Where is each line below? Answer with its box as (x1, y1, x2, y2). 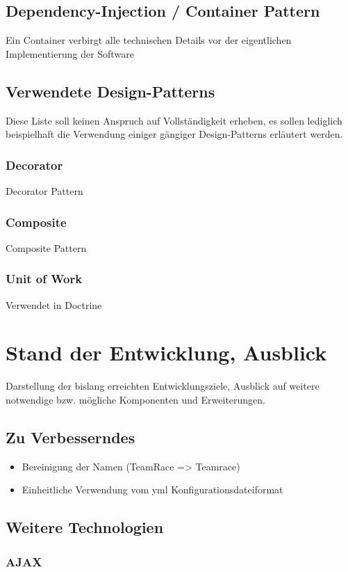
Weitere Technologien (6, 516, 164, 538)
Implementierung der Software (6, 46, 134, 61)
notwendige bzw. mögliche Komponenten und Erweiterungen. (6, 392, 266, 406)
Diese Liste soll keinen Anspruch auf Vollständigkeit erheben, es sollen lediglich (6, 113, 342, 127)
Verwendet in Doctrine (6, 297, 102, 312)
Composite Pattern (6, 240, 87, 255)
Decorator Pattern (6, 184, 83, 198)
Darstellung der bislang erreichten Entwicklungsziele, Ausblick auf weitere (6, 379, 320, 393)
